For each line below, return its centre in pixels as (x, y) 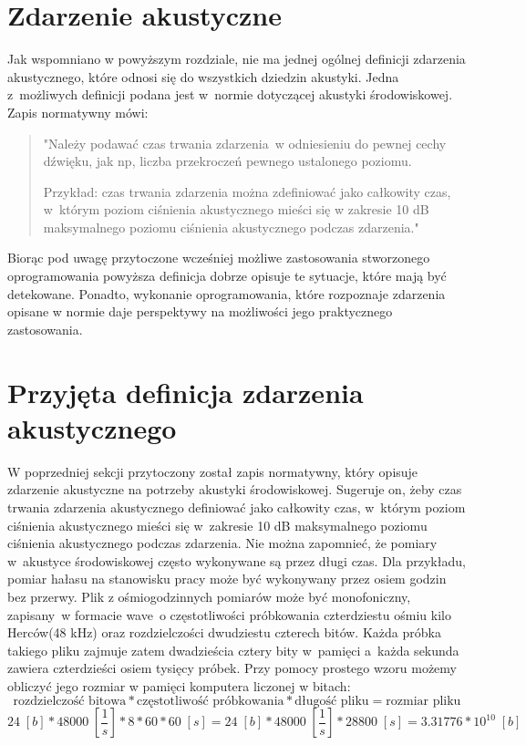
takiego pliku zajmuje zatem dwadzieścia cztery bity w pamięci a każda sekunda (233, 650)
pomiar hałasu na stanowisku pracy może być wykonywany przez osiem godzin (227, 579)
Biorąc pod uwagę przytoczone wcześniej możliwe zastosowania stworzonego (219, 258)
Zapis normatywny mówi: (78, 112)
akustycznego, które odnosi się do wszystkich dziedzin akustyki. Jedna (203, 76)
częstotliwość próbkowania (210, 702)
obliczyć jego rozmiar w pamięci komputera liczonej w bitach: (179, 685)
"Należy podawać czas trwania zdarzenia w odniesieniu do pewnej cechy (245, 143)
